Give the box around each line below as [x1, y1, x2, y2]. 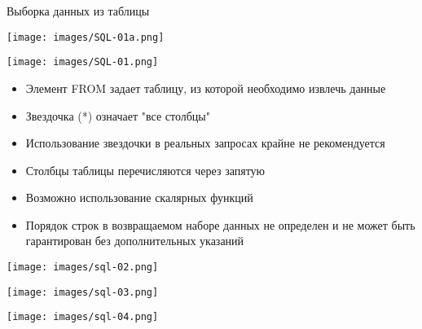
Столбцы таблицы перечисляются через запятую [25, 161, 266, 178]
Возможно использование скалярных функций [25, 189, 253, 206]
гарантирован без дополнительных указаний [25, 232, 244, 249]
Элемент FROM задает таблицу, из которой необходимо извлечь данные [25, 79, 386, 96]
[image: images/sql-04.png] [7, 311, 159, 323]
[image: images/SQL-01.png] [7, 56, 159, 68]
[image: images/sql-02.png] [7, 261, 159, 274]
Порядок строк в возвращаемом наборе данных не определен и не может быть [25, 216, 415, 233]
